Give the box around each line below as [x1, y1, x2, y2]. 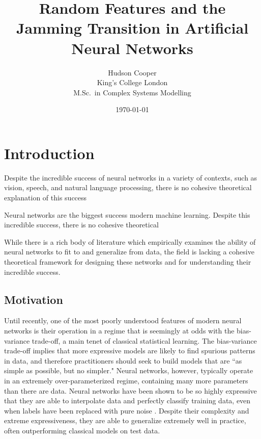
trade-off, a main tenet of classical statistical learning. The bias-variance [32, 335, 257, 346]
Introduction [4, 142, 95, 163]
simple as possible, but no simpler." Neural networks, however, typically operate [4, 365, 253, 376]
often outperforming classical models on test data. [4, 425, 160, 435]
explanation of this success [4, 192, 87, 202]
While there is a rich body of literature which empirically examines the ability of [4, 236, 256, 247]
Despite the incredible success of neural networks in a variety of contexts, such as [4, 172, 257, 183]
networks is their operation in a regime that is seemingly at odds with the [4, 325, 235, 335]
